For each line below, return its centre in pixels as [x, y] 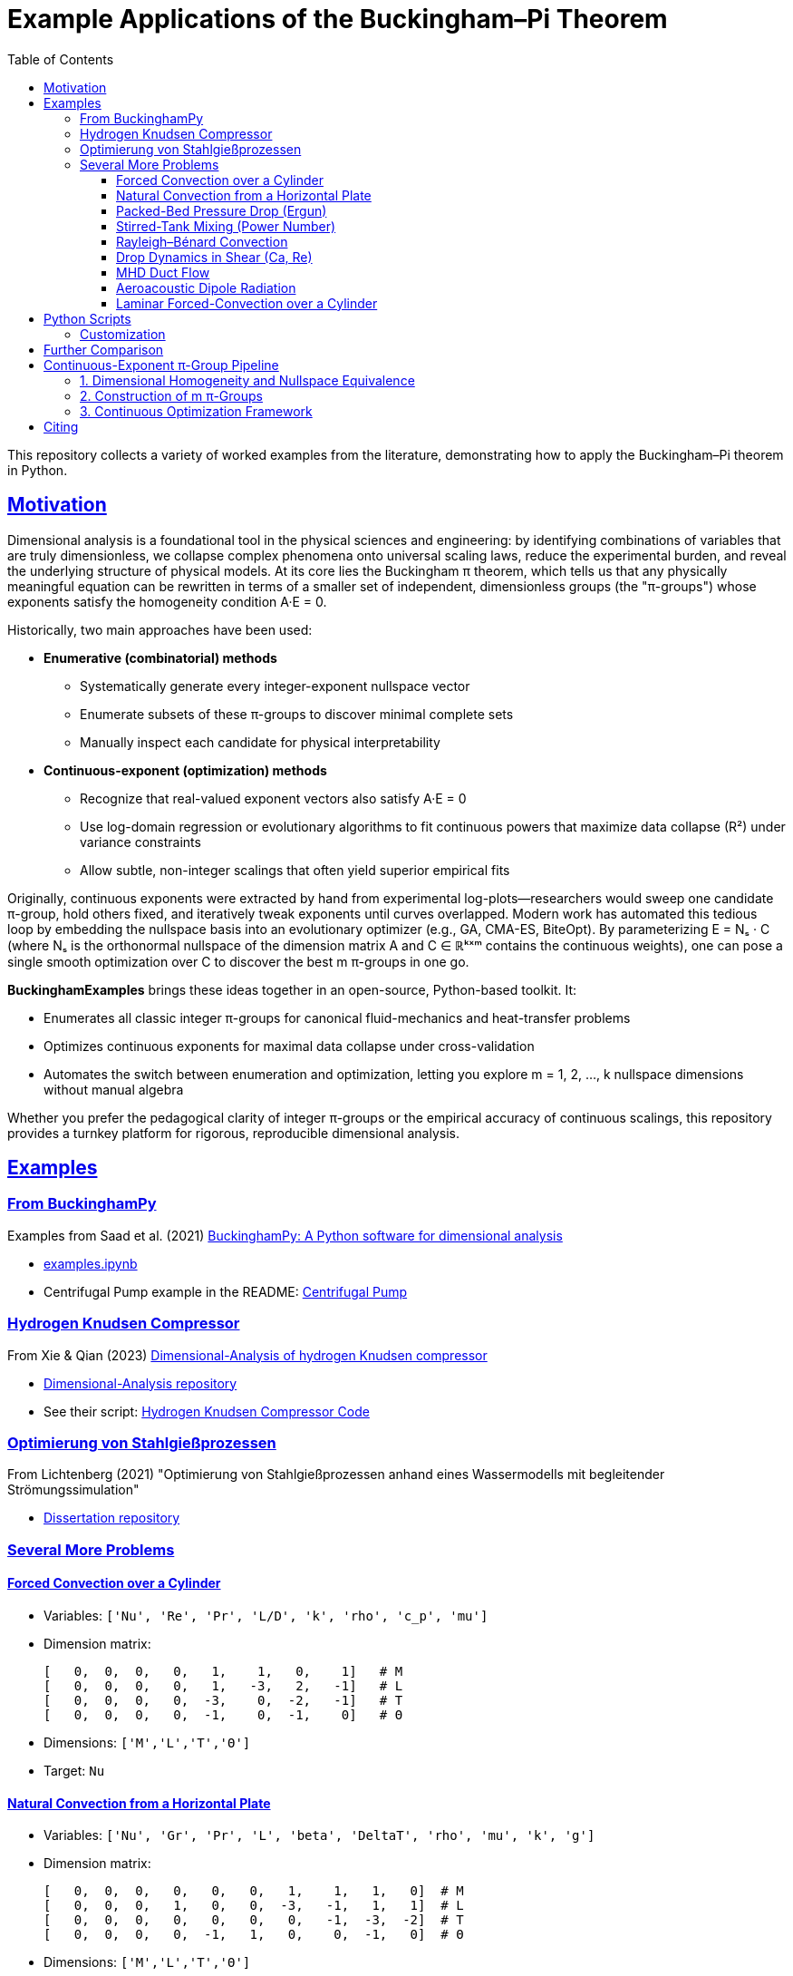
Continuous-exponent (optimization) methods [185, 770]
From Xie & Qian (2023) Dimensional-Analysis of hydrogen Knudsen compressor [247, 1355]
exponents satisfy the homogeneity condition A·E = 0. [167, 601]
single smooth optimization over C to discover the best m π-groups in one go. [238, 961]
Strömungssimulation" [73, 1490]
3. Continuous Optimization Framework [196, 411]
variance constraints [140, 842]
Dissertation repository [112, 1518]
